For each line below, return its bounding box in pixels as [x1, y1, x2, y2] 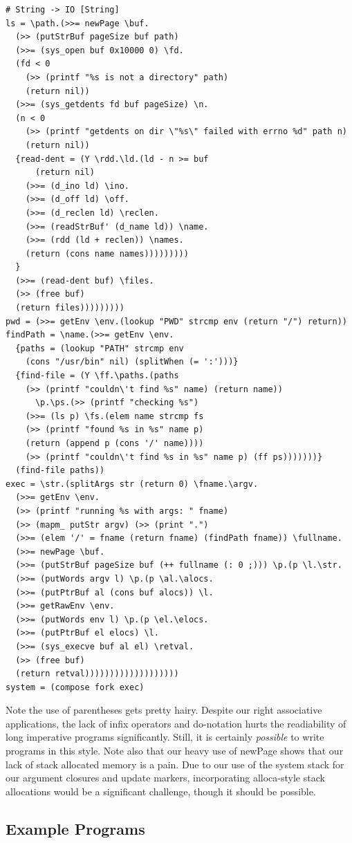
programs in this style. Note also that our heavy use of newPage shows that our [6, 743, 344, 758]
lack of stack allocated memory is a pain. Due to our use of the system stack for [6, 757, 344, 771]
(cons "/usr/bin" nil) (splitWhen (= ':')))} [25, 357, 239, 367]
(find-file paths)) [15, 465, 105, 476]
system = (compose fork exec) [6, 682, 145, 692]
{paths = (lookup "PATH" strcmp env [15, 343, 184, 353]
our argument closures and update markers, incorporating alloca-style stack [6, 770, 325, 785]
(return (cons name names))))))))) [25, 248, 189, 259]
